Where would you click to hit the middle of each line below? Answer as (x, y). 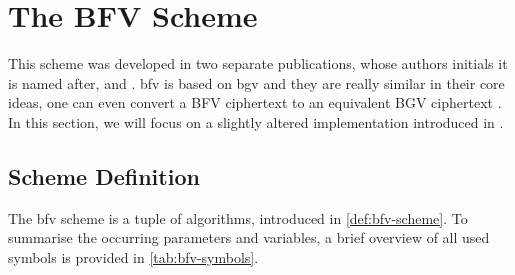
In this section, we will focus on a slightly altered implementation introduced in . (256, 121)
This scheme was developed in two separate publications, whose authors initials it (258, 63)
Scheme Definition (104, 175)
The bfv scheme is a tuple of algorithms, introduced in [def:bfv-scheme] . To (238, 217)
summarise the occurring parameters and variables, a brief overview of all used (249, 237)
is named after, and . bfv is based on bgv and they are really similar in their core (256, 82)
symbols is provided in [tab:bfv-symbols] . (133, 256)
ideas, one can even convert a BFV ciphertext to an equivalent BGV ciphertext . (255, 102)
